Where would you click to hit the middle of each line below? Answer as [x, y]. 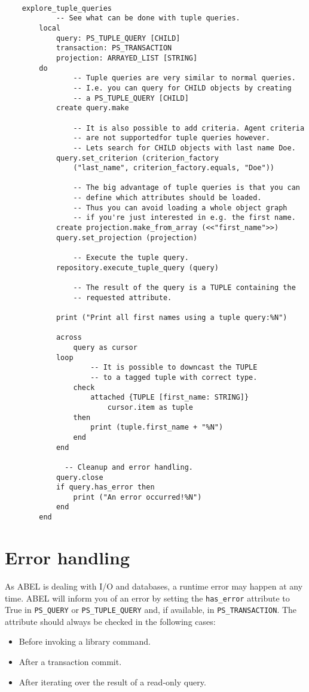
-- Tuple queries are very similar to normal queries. [184, 78]
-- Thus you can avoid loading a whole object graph [180, 208]
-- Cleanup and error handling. [129, 467]
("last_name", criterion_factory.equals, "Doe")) [174, 168]
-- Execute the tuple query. [131, 258]
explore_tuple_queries [67, 8]
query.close [79, 477]
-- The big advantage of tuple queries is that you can [186, 188]
